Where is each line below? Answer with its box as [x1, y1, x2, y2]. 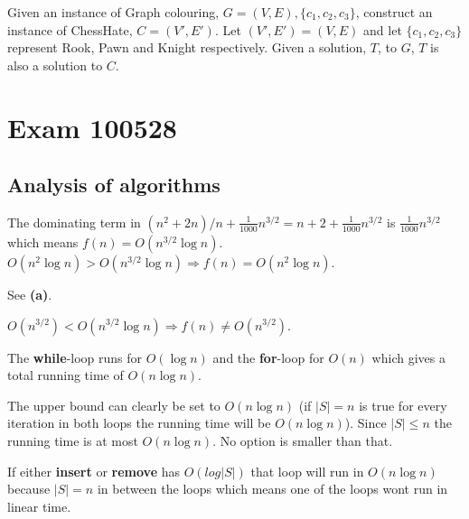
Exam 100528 [7, 108, 177, 145]
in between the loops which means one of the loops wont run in [97, 479, 448, 498]
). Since [344, 413, 387, 432]
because [7, 479, 51, 498]
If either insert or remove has [7, 461, 181, 480]
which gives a [371, 348, 446, 366]
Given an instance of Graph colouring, [7, 3, 220, 21]
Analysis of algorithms [7, 171, 220, 199]
